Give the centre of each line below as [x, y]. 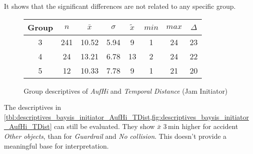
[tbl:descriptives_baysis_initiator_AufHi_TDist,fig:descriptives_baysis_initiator [126, 116]
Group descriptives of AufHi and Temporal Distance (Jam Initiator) [126, 90]
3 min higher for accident [201, 126]
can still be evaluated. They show [104, 126]
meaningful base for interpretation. [56, 145]
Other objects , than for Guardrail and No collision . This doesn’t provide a [115, 136]
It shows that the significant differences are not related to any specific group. [120, 6]
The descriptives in [33, 107]
